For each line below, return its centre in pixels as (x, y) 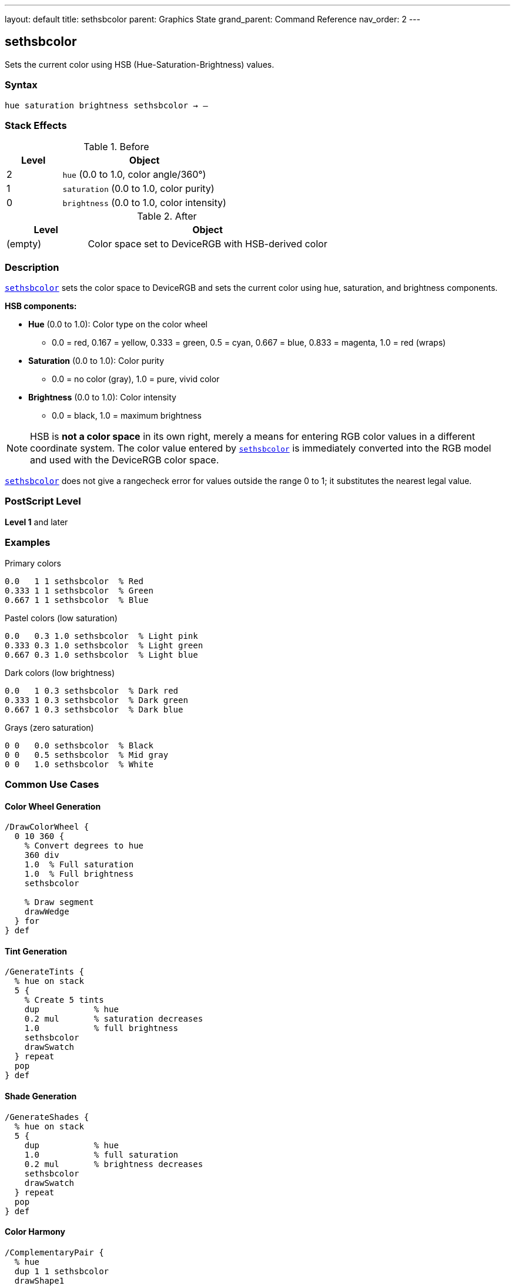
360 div (42, 855)
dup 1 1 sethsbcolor (62, 1271)
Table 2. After (167, 216)
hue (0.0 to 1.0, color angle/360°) (134, 175)
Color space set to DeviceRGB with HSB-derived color (208, 244)
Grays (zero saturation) (49, 727)
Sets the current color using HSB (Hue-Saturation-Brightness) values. (140, 64)
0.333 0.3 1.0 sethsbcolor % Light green (104, 645)
